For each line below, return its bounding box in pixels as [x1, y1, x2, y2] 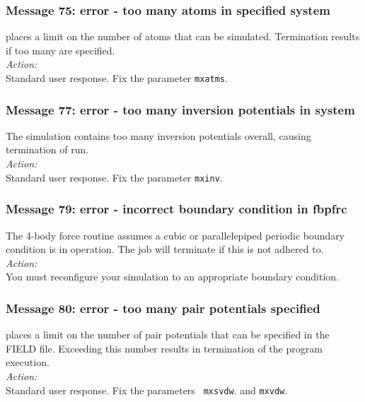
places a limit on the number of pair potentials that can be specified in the [6, 327, 330, 342]
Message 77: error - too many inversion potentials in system [6, 100, 355, 118]
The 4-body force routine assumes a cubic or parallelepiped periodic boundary [6, 227, 345, 242]
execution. [6, 355, 50, 370]
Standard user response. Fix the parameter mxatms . [6, 71, 228, 85]
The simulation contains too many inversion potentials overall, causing [6, 128, 311, 143]
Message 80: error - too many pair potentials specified [6, 299, 320, 317]
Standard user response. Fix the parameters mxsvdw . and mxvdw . [6, 382, 288, 397]
